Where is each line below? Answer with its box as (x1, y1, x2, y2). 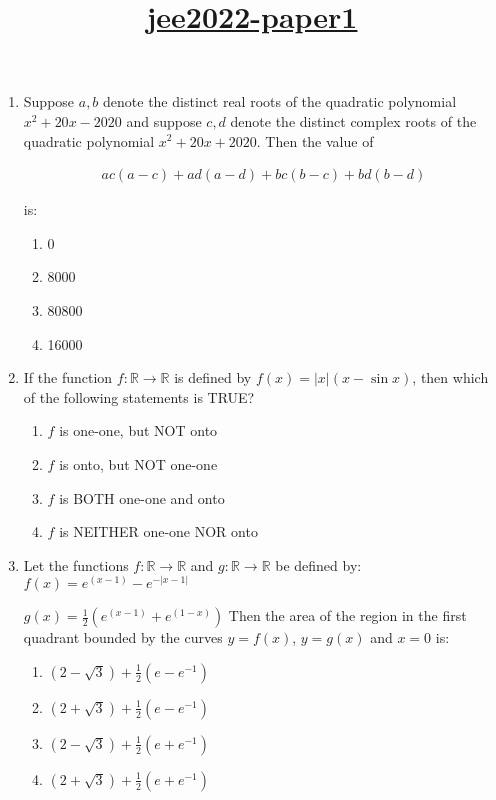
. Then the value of (256, 130, 374, 151)
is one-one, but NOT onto (59, 420, 218, 441)
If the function (23, 367, 113, 388)
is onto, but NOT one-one (59, 453, 218, 474)
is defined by (174, 367, 252, 388)
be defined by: (275, 554, 362, 575)
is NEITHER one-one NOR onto (59, 521, 258, 542)
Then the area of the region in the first (228, 605, 467, 626)
